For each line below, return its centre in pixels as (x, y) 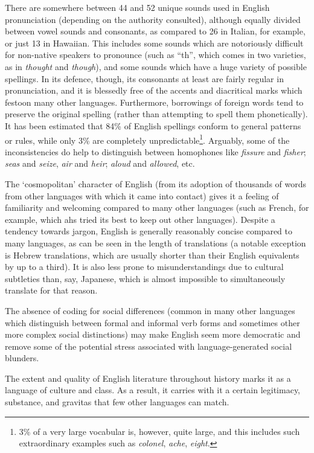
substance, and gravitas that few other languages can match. (117, 402)
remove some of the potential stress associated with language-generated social (149, 346)
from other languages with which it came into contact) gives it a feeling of (142, 195)
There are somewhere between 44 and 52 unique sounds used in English (137, 7)
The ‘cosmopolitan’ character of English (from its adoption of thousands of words (156, 183)
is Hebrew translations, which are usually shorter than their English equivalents (152, 255)
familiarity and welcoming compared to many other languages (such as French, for (157, 207)
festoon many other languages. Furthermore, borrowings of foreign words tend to (154, 102)
